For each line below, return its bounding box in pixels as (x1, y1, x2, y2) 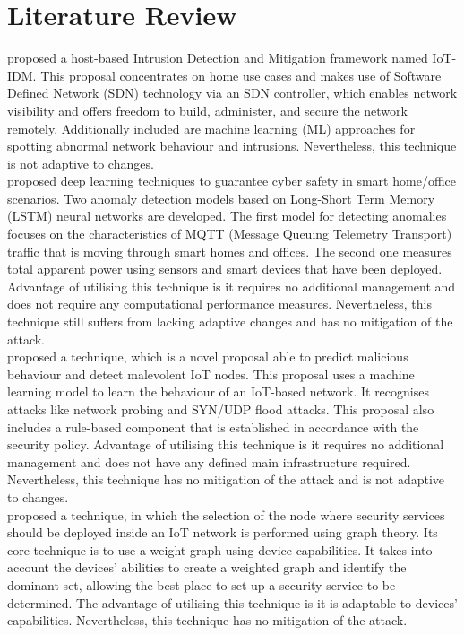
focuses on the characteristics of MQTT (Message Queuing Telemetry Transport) (7, 224, 452, 243)
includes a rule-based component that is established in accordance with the (7, 417, 419, 436)
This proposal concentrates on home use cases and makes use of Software (40, 65, 442, 84)
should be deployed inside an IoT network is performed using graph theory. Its (7, 523, 438, 542)
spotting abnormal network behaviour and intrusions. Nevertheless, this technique (7, 136, 457, 155)
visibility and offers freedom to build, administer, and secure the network (7, 100, 408, 119)
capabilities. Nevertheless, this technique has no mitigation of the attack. (7, 611, 408, 630)
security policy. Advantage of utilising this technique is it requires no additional (7, 435, 444, 454)
